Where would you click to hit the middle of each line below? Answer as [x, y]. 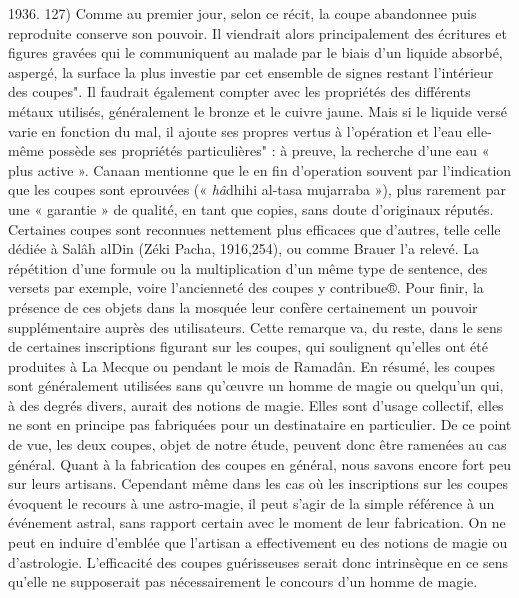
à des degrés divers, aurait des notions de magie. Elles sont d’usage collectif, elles [256, 404]
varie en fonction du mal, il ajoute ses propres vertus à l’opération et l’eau [235, 130]
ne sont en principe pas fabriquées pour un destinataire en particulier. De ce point [260, 424]
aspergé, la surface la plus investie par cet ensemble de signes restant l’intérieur [251, 71]
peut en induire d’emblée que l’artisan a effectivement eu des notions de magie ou [258, 542]
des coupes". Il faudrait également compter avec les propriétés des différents [239, 91]
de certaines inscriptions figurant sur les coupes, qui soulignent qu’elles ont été [248, 346]
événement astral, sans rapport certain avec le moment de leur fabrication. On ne [257, 522]
